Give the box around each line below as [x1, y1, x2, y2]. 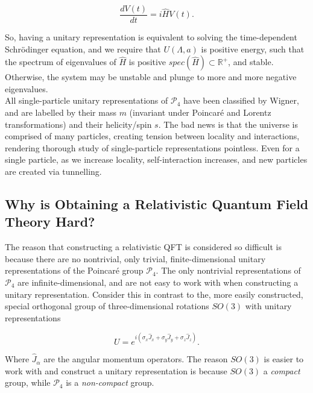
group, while [5, 376, 51, 389]
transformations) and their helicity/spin [5, 118, 152, 130]
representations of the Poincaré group [5, 264, 144, 277]
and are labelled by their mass [5, 106, 116, 119]
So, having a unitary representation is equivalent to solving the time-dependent [5, 31, 297, 43]
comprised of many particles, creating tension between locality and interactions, [5, 130, 300, 142]
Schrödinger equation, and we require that [5, 42, 161, 55]
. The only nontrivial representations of [156, 264, 301, 277]
